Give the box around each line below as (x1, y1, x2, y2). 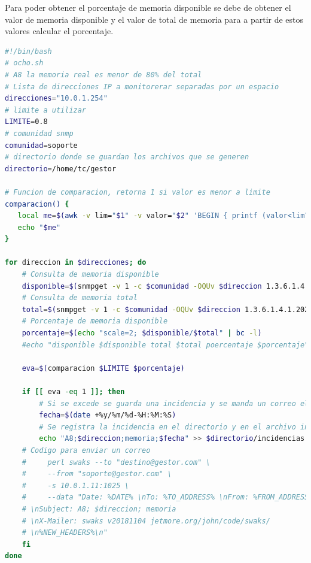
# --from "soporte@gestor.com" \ (22, 470, 172, 479)
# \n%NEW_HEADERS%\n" (22, 528, 108, 537)
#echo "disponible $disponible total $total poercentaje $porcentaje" (22, 340, 309, 349)
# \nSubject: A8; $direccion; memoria (22, 504, 176, 513)
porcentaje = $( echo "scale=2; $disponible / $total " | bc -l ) (22, 329, 262, 338)
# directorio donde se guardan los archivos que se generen (5, 153, 249, 162)
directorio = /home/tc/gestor (5, 164, 117, 173)
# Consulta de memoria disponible (22, 270, 159, 279)
